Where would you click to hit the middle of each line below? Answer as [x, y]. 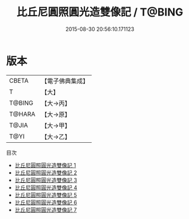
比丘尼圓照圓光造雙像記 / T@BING [100, 12]
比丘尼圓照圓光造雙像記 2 [46, 173]
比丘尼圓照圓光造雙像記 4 [46, 187]
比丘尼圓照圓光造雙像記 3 [46, 180]
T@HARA [22, 114]
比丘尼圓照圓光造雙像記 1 [45, 165]
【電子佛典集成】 [65, 81]
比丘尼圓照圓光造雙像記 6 [46, 202]
